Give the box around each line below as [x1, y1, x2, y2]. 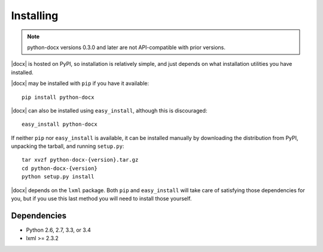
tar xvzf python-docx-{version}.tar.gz [22, 156, 139, 163]
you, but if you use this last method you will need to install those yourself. [11, 195, 192, 202]
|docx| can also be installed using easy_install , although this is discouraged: [11, 107, 208, 114]
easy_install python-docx [22, 121, 98, 128]
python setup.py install [22, 174, 95, 180]
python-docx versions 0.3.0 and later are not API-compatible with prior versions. [27, 44, 226, 51]
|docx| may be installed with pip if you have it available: [11, 80, 150, 87]
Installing [11, 9, 59, 22]
